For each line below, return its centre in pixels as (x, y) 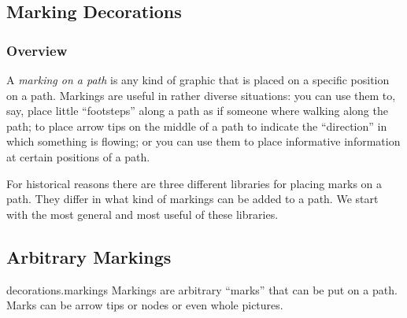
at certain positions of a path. (78, 156)
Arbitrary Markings (89, 256)
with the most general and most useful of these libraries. (142, 214)
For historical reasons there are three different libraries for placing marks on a (194, 183)
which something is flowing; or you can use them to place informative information (203, 141)
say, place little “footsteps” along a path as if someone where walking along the (197, 111)
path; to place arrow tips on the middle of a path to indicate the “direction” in (197, 126)
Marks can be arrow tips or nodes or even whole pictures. (145, 305)
